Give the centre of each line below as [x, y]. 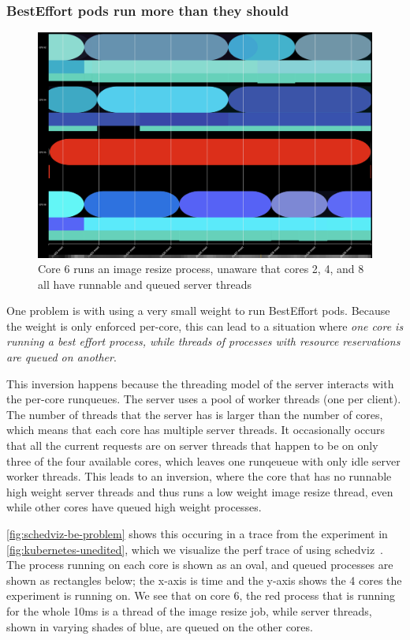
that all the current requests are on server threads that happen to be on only [192, 445]
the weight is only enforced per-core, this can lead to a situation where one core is [205, 326]
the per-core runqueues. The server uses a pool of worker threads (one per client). [204, 399]
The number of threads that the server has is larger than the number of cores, [195, 414]
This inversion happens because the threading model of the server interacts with [200, 383]
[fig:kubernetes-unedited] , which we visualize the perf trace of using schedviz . [195, 549]
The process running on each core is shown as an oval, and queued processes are [200, 565]
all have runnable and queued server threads [145, 284]
